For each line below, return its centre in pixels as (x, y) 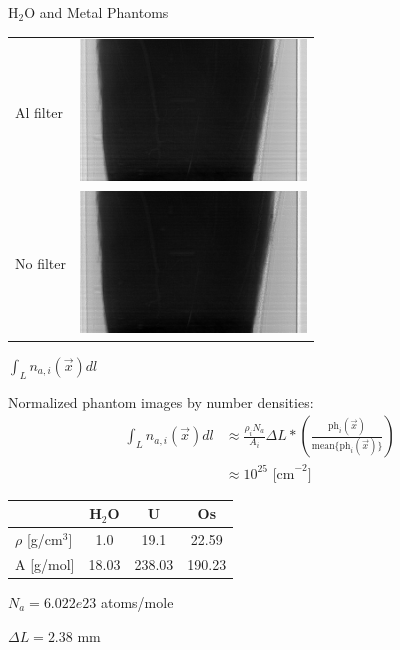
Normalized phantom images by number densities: (161, 401)
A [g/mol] (45, 563)
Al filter (39, 111)
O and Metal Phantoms (96, 12)
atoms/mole (137, 601)
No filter (40, 263)
